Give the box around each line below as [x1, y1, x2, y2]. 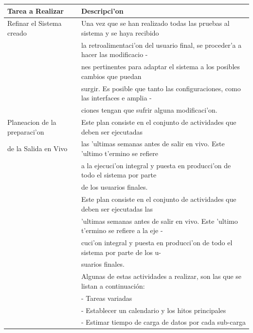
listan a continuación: [81, 280, 145, 291]
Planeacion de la [7, 117, 56, 127]
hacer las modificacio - [81, 49, 148, 59]
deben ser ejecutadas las [81, 203, 153, 214]
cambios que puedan [81, 71, 142, 81]
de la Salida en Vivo [7, 143, 68, 154]
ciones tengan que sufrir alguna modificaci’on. [81, 105, 217, 115]
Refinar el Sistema [7, 18, 62, 28]
